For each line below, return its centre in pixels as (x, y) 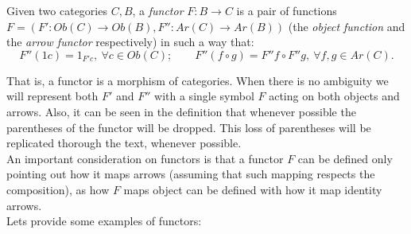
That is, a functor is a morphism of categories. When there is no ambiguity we (198, 80)
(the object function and (347, 26)
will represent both (52, 96)
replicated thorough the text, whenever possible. (124, 143)
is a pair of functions (287, 10)
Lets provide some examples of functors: (104, 221)
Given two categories (57, 10)
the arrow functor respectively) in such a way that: (130, 42)
